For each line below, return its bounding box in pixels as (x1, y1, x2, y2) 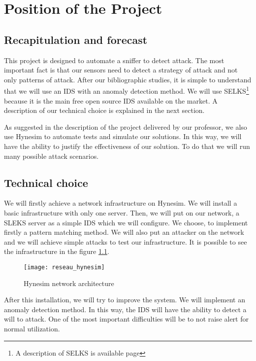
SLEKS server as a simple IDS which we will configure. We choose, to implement (4, 217, 248, 227)
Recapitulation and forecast (4, 32, 148, 47)
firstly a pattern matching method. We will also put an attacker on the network (4, 227, 244, 237)
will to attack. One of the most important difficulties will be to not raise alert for (4, 314, 249, 324)
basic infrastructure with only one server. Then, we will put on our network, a (4, 207, 240, 217)
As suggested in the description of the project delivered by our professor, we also (4, 121, 247, 132)
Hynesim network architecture (24, 278, 114, 288)
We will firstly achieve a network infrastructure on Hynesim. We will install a (4, 198, 237, 208)
